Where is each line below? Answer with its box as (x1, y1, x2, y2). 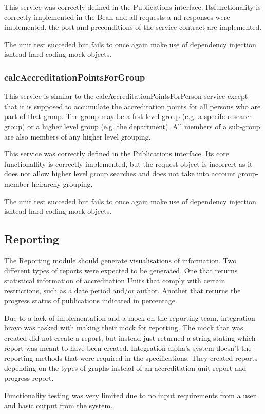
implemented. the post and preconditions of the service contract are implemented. (4, 22, 262, 32)
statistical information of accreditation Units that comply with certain (4, 275, 225, 286)
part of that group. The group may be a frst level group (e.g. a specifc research (4, 111, 253, 122)
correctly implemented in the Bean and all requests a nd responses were (4, 11, 230, 22)
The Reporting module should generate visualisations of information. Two (4, 254, 237, 265)
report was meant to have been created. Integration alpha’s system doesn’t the (4, 342, 252, 353)
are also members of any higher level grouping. (4, 131, 151, 142)
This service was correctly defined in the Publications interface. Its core (4, 148, 229, 159)
